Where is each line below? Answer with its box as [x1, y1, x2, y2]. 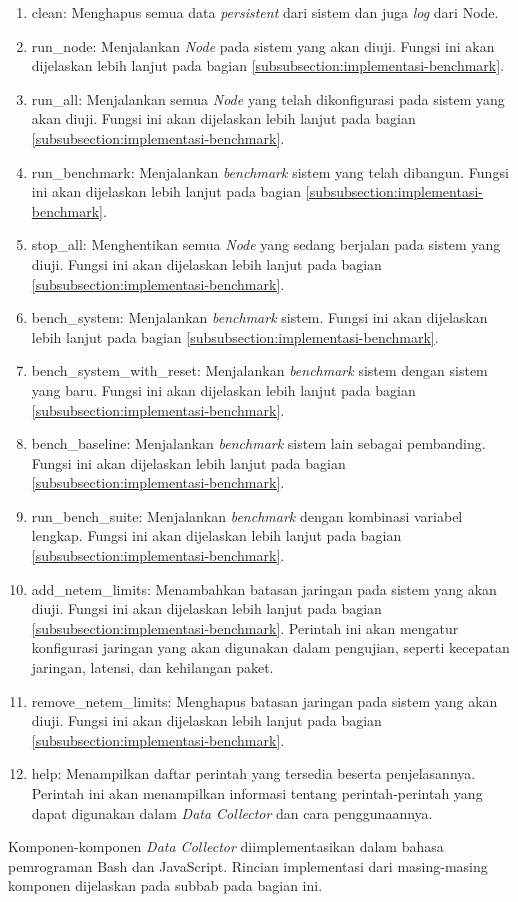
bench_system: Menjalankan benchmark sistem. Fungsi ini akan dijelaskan [31, 307, 488, 328]
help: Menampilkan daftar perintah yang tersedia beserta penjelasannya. [31, 763, 476, 784]
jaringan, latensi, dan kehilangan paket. [31, 657, 274, 678]
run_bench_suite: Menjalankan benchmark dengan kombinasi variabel [31, 505, 463, 526]
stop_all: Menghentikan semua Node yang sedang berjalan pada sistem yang [31, 234, 501, 255]
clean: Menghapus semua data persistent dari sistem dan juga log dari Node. [31, 2, 499, 22]
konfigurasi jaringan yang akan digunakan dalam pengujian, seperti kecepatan [31, 637, 510, 658]
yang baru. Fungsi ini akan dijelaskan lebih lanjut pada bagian [31, 379, 416, 400]
